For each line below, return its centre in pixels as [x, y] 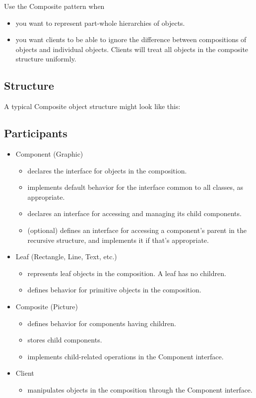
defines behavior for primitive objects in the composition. [114, 290]
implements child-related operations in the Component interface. [126, 356]
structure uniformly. [46, 59]
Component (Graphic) [49, 153]
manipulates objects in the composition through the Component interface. [140, 389]
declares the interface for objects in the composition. [107, 170]
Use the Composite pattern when [54, 6]
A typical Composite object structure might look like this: [92, 106]
